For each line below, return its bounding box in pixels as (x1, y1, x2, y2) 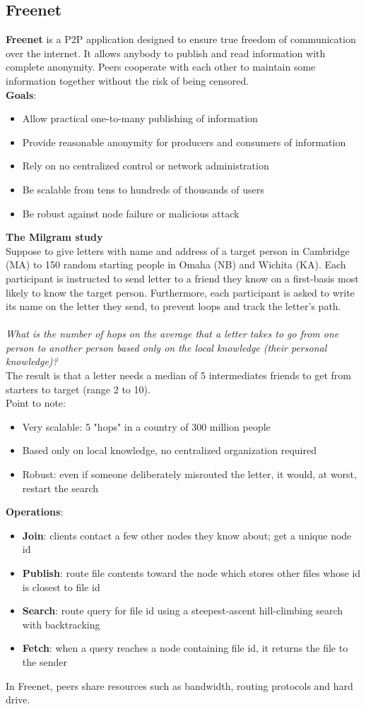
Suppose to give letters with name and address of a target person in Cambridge (6, 243, 350, 258)
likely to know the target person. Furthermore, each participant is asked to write (6, 285, 355, 299)
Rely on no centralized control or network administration (22, 158, 269, 173)
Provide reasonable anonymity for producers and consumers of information (22, 134, 346, 149)
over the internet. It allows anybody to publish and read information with (6, 45, 326, 60)
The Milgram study (6, 230, 103, 244)
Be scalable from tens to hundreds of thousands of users (22, 181, 264, 196)
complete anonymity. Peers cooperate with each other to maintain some (6, 59, 316, 74)
